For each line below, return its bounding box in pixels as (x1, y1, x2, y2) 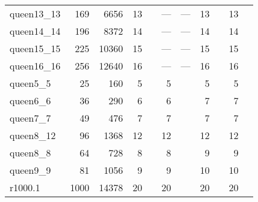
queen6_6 (10, 94, 51, 107)
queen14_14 (10, 24, 61, 38)
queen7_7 (10, 111, 51, 125)
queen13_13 (10, 7, 61, 20)
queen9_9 (10, 163, 51, 177)
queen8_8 (10, 146, 51, 159)
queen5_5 (10, 76, 51, 90)
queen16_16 (10, 59, 61, 73)
